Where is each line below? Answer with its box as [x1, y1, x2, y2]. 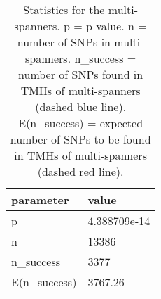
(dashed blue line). [35, 98, 127, 115]
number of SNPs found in [18, 66, 143, 82]
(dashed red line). [37, 163, 124, 179]
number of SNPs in [17, 34, 111, 50]
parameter [11, 191, 69, 208]
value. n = [96, 18, 147, 34]
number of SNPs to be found [10, 131, 151, 147]
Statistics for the [23, 1, 105, 18]
